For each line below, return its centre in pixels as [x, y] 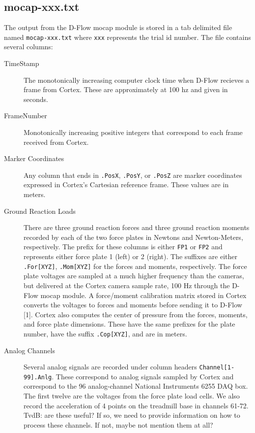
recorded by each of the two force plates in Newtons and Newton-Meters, [133, 237]
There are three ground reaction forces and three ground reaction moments [137, 227]
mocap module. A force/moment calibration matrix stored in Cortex [143, 295]
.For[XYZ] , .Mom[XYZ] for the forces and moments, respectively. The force [135, 266]
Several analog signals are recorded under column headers [110, 367]
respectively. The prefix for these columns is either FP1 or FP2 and [123, 247]
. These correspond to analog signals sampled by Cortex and [143, 376]
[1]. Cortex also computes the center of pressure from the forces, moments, [136, 314]
